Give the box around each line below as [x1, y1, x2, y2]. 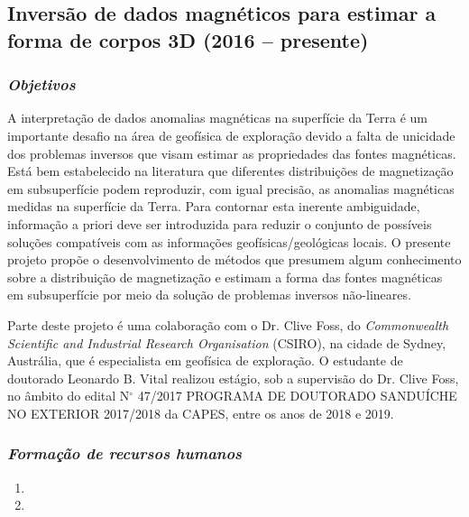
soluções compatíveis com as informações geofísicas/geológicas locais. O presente [7, 232, 451, 251]
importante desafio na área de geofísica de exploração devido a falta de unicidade [7, 125, 455, 144]
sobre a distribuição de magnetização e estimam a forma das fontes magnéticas [7, 267, 443, 286]
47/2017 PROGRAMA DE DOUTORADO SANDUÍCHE [137, 386, 457, 405]
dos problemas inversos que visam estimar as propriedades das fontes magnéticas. [7, 143, 456, 162]
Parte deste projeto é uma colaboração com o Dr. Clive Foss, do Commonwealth [7, 315, 449, 334]
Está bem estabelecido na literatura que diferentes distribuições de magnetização [7, 162, 454, 180]
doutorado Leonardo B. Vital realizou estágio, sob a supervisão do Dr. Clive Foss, [7, 368, 459, 387]
